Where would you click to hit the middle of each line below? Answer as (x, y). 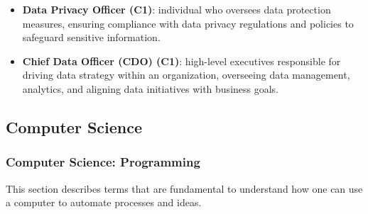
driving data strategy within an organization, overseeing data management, (186, 75)
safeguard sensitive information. (91, 37)
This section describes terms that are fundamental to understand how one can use (184, 188)
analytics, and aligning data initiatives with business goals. (151, 88)
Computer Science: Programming (103, 162)
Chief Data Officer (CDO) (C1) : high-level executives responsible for (182, 61)
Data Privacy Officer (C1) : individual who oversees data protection (177, 9)
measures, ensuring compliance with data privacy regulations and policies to (188, 23)
